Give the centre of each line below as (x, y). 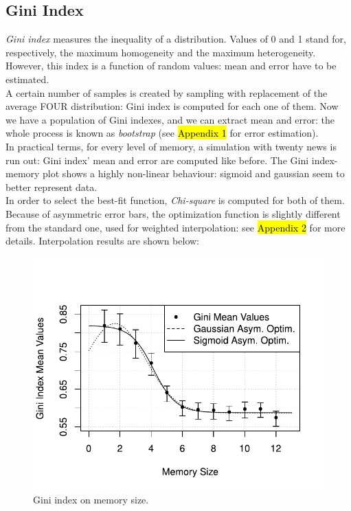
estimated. (27, 79)
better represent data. (52, 186)
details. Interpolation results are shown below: (102, 241)
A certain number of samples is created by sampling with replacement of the (167, 92)
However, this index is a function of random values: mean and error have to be (171, 66)
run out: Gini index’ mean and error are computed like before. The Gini (157, 160)
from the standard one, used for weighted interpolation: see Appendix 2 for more (175, 227)
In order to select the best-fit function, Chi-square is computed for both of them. (175, 200)
